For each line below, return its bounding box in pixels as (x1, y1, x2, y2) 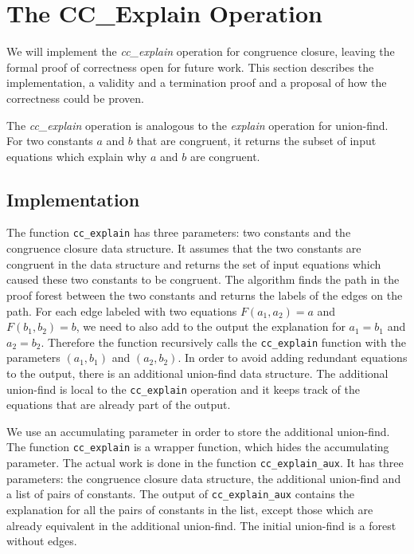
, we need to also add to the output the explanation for (76, 318, 346, 335)
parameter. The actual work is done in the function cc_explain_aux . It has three (6, 454, 404, 471)
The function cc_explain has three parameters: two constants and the (6, 224, 351, 241)
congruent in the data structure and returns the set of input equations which (6, 255, 381, 272)
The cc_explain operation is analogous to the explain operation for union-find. (6, 116, 389, 133)
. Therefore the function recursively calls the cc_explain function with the (41, 333, 406, 350)
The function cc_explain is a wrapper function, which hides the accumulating (6, 438, 389, 455)
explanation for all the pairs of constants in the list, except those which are (6, 501, 373, 517)
